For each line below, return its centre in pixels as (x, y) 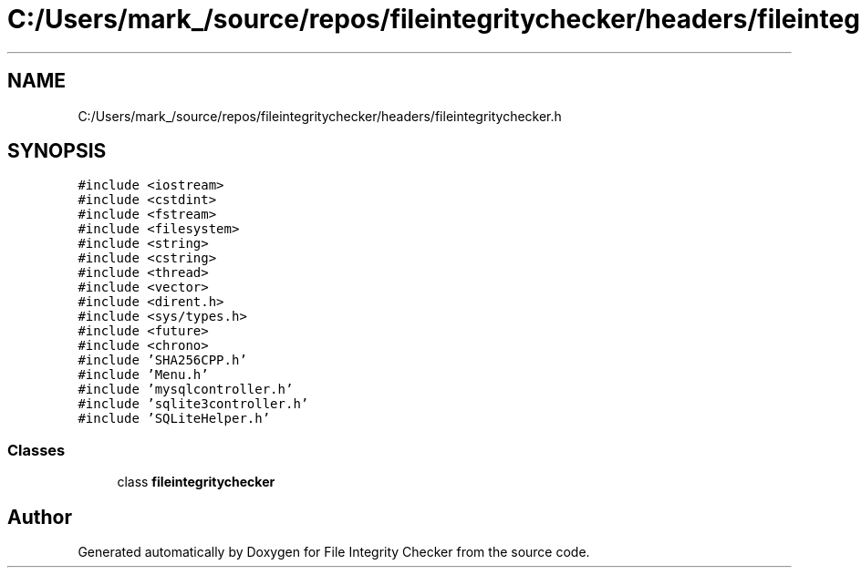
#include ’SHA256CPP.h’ (162, 360)
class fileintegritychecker (196, 482)
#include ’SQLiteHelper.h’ (174, 419)
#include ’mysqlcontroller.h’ (186, 390)
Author (40, 517)
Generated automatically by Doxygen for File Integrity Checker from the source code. (334, 552)
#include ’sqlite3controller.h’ (193, 404)
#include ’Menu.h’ (143, 375)
